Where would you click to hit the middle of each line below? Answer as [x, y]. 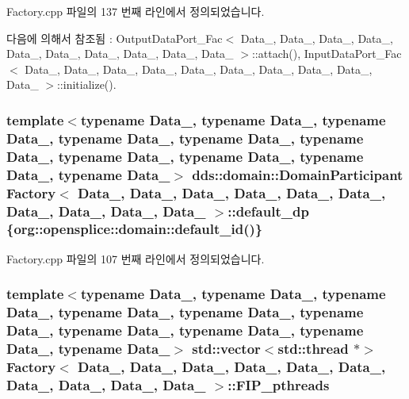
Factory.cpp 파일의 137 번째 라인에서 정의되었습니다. [136, 11]
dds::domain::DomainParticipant [298, 174]
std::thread [313, 348]
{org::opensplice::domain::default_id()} [135, 229]
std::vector [226, 348]
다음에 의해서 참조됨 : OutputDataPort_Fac [115, 38]
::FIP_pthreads [279, 384]
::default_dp [268, 211]
